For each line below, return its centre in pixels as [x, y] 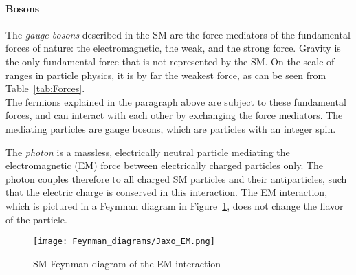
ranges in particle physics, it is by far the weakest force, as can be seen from [166, 75]
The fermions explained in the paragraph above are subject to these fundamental [176, 101]
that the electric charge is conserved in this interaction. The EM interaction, [167, 192]
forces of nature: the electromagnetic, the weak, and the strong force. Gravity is [173, 48]
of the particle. [36, 219]
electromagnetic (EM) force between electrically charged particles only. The [165, 165]
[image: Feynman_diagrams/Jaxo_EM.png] [124, 242]
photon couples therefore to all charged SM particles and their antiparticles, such [176, 178]
